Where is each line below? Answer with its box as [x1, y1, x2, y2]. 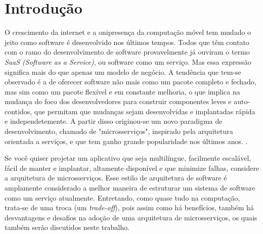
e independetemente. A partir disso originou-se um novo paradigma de [5, 116, 223, 126]
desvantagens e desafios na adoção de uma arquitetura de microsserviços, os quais [5, 212, 257, 222]
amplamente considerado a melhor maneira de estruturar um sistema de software [5, 182, 255, 193]
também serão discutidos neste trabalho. [5, 222, 129, 232]
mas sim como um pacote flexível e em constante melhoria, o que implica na [5, 86, 240, 97]
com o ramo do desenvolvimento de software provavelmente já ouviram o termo [5, 46, 250, 57]
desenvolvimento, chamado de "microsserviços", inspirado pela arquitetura [5, 126, 233, 136]
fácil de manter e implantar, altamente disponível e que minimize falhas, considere [5, 162, 259, 173]
